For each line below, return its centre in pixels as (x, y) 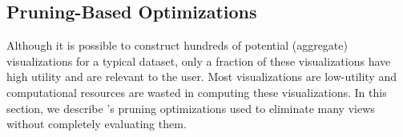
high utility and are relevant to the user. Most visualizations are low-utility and (201, 77)
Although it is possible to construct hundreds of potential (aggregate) (177, 45)
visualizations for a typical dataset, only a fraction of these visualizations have (199, 60)
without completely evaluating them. (97, 124)
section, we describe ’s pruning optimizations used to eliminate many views (191, 108)
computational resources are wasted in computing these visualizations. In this (197, 92)
